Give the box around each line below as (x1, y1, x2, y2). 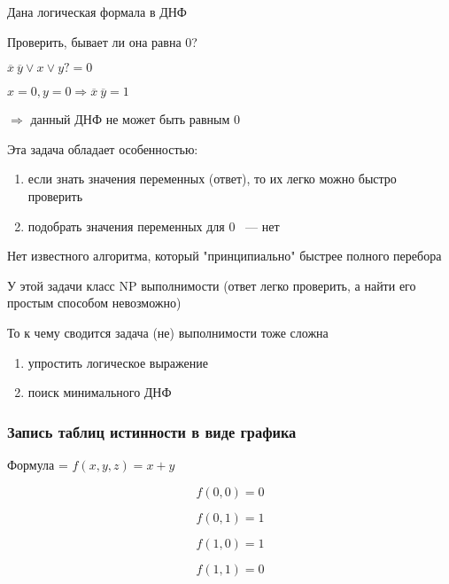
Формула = (7, 455, 68, 473)
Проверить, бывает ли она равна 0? (7, 32, 197, 51)
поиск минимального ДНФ (27, 383, 172, 401)
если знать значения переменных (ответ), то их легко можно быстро (27, 169, 397, 188)
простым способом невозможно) (7, 293, 182, 312)
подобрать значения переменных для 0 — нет (27, 216, 280, 235)
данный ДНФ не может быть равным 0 (30, 110, 240, 128)
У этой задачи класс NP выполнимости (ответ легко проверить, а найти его (7, 276, 416, 294)
